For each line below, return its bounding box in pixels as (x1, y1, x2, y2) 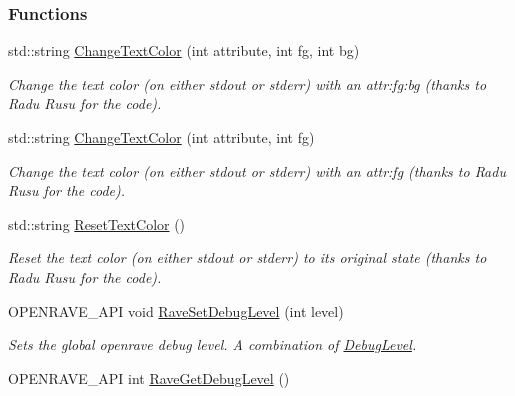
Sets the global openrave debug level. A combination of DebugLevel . (8, 334, 417, 355)
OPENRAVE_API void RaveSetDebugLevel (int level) (8, 300, 344, 321)
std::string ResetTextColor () (8, 213, 186, 234)
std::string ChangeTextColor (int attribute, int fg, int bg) (8, 40, 360, 61)
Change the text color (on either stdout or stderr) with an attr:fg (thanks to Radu (8, 160, 506, 181)
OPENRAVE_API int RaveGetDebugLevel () (8, 367, 290, 388)
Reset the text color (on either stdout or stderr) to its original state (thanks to (8, 247, 487, 268)
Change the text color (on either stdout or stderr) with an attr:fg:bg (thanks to (8, 73, 487, 94)
